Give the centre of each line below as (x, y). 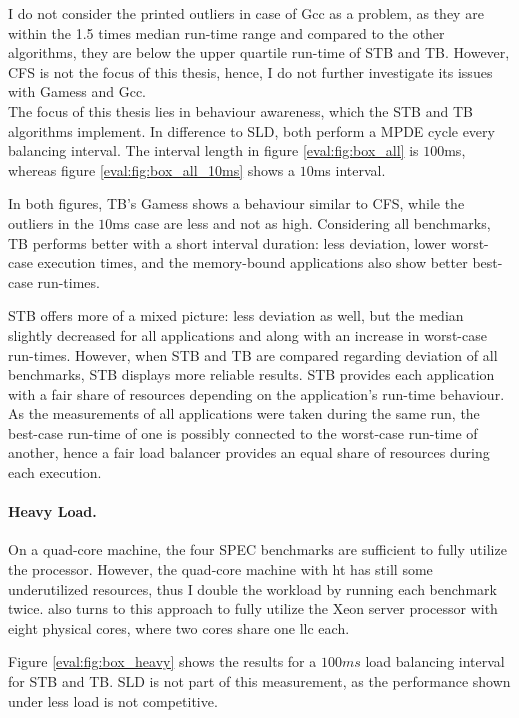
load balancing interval (435, 661)
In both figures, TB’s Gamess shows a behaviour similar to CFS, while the (236, 203)
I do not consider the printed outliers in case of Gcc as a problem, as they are (246, 13)
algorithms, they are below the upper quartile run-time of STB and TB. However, (259, 52)
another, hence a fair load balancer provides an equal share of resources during (249, 452)
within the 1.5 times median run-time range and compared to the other (226, 32)
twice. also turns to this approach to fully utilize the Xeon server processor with (253, 608)
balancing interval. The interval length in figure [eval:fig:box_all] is (213, 150)
